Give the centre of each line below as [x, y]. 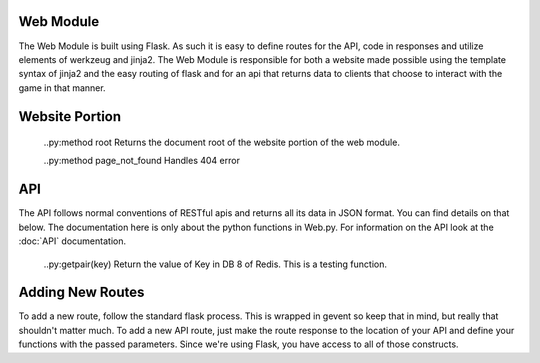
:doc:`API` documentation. [72, 241]
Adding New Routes [81, 292]
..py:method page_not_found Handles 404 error [141, 161]
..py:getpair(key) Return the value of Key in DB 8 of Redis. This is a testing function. [215, 264]
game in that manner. [62, 87]
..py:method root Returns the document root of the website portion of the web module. [221, 142]
